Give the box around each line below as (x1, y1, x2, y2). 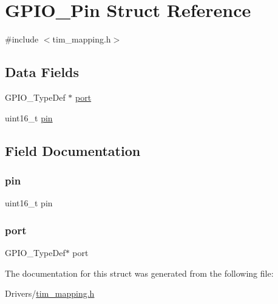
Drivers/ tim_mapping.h (5, 287, 95, 300)
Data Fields (5, 62, 80, 81)
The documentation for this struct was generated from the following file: (5, 266, 274, 279)
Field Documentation (5, 141, 141, 160)
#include (5, 33, 39, 46)
